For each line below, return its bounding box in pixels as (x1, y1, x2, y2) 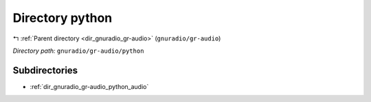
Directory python (12, 10, 113, 25)
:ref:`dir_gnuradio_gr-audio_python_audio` (30, 82, 149, 90)
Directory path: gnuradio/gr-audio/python (12, 47, 144, 55)
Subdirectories (12, 64, 78, 76)
